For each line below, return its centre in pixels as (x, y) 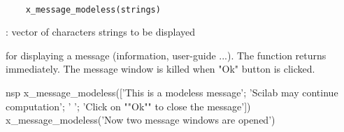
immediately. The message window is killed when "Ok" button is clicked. (160, 69)
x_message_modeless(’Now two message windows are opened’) (141, 120)
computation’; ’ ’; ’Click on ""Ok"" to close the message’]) (128, 106)
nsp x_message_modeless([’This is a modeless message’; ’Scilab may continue (172, 93)
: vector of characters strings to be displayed (101, 32)
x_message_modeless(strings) (93, 9)
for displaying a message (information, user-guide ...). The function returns (166, 55)
